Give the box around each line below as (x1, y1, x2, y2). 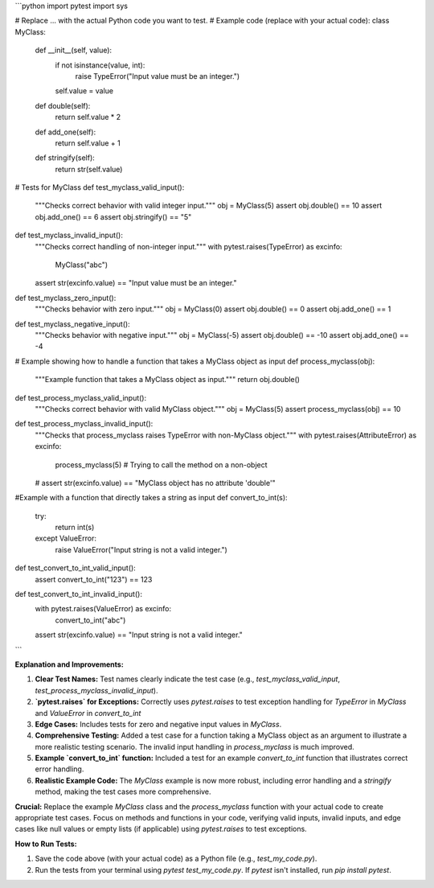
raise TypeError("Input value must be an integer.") (75, 71, 240, 80)
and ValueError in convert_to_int (35, 708, 141, 717)
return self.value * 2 (55, 113, 121, 122)
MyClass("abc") (55, 260, 108, 269)
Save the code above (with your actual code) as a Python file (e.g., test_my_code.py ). (35, 853, 317, 864)
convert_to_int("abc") (55, 615, 126, 625)
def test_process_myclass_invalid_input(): (14, 419, 154, 429)
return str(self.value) (55, 164, 123, 174)
